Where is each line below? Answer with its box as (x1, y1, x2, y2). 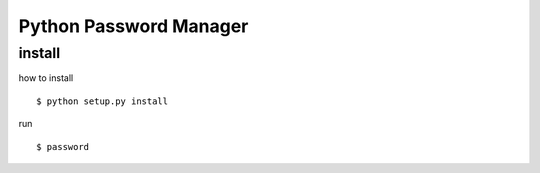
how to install (18, 72, 74, 84)
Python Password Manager (18, 15, 249, 37)
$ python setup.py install (36, 95, 169, 107)
